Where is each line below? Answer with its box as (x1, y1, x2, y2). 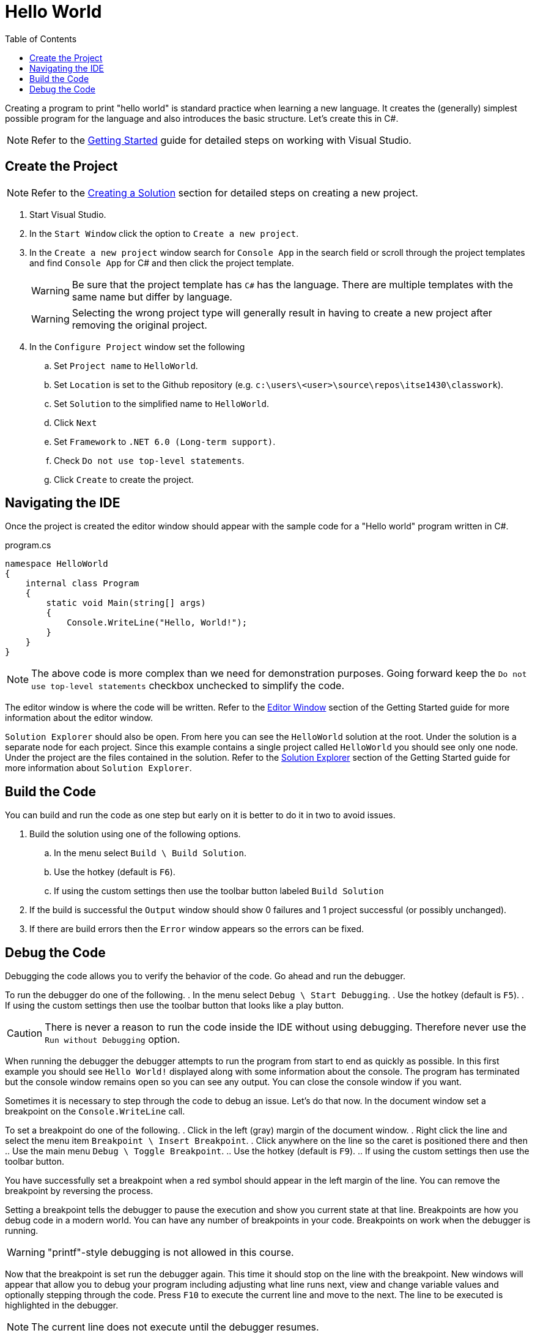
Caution (7, 1027, 43, 1040)
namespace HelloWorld (5, 559, 108, 569)
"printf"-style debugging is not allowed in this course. (47, 1246, 294, 1259)
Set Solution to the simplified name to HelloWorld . (54, 398, 270, 409)
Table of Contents (5, 33, 77, 44)
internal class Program (25, 578, 139, 589)
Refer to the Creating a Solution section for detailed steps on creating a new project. (31, 186, 418, 199)
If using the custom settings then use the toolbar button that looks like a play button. (5, 1000, 344, 1011)
